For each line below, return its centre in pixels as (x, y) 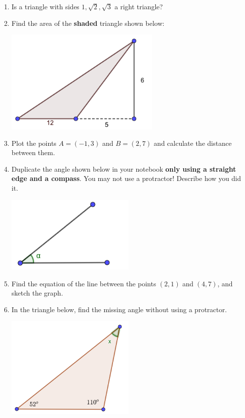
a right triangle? (139, 6)
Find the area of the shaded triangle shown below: (88, 23)
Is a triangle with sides (45, 6)
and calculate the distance (193, 143)
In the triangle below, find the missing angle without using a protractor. (119, 309)
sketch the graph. (37, 293)
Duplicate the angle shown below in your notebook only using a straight (124, 169)
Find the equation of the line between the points (84, 283)
